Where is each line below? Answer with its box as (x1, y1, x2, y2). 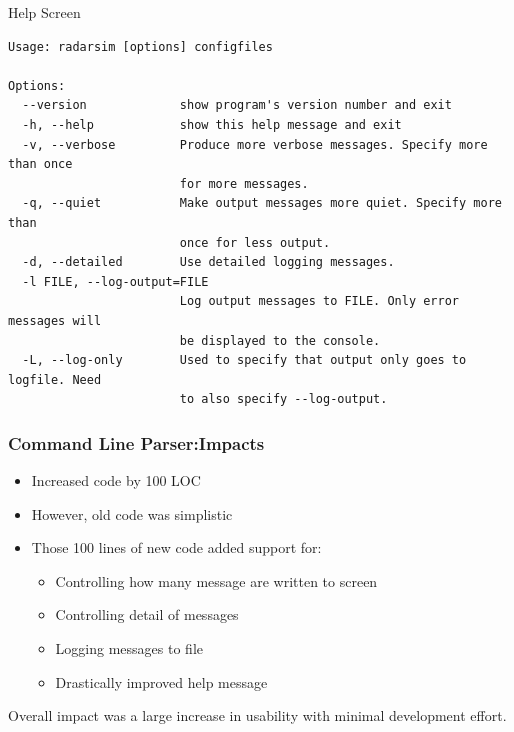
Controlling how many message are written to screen (55, 570, 378, 591)
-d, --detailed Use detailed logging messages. (22, 255, 395, 270)
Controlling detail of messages (55, 604, 239, 625)
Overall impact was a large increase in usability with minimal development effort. (8, 705, 507, 726)
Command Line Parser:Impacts (8, 430, 265, 455)
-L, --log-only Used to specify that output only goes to (22, 353, 467, 368)
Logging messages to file (55, 638, 203, 659)
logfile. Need (8, 372, 102, 387)
